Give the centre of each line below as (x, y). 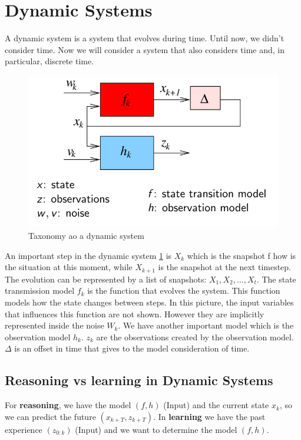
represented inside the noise (54, 325)
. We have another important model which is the (206, 325)
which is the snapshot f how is (242, 255)
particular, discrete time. (49, 61)
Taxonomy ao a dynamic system (86, 236)
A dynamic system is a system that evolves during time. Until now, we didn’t (145, 38)
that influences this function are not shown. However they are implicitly (135, 313)
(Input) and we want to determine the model (156, 429)
